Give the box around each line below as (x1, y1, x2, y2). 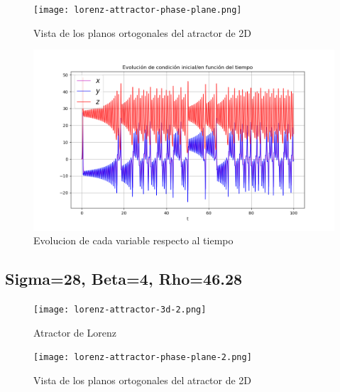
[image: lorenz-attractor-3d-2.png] (33, 305, 207, 315)
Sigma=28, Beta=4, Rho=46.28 (5, 268, 243, 290)
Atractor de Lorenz (33, 325, 116, 339)
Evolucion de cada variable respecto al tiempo (33, 233, 234, 248)
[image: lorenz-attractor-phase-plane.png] (33, 5, 242, 15)
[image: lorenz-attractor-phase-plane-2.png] (33, 352, 252, 363)
